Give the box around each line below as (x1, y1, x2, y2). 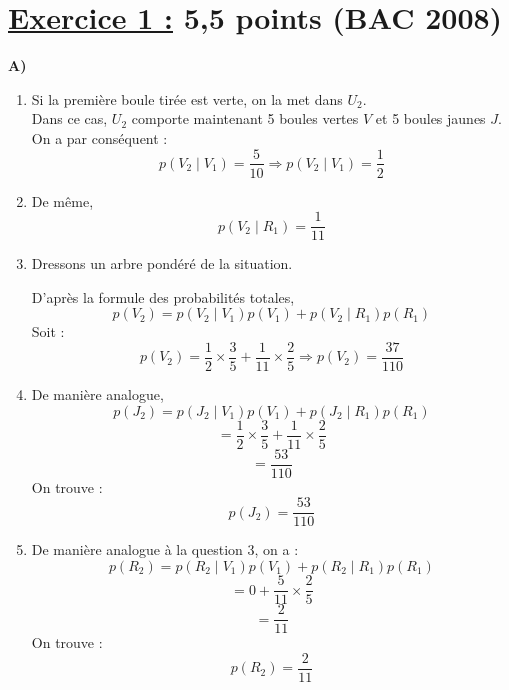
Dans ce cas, (31, 108, 108, 129)
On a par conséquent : (31, 127, 168, 148)
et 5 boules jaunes (375, 108, 486, 129)
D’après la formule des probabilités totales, (31, 286, 295, 307)
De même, (31, 190, 94, 211)
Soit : (31, 321, 65, 342)
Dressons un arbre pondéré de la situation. (31, 253, 293, 274)
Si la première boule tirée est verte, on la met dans (31, 88, 343, 109)
